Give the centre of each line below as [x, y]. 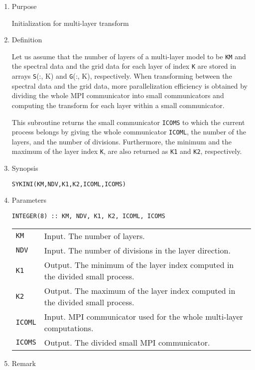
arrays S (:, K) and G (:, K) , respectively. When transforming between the [122, 76]
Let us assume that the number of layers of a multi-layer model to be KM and [129, 56]
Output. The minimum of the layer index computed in [139, 264]
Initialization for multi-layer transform [70, 23]
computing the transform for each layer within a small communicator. [118, 105]
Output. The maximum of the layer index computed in [140, 290]
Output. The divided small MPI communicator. [127, 342]
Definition [27, 40]
